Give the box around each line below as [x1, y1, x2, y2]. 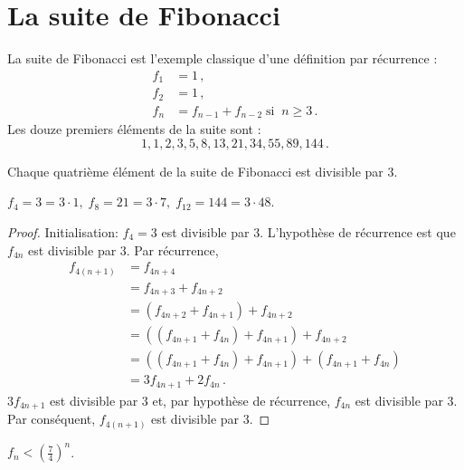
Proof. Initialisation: [7, 222, 118, 241]
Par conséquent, [7, 409, 96, 428]
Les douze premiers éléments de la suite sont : [7, 120, 261, 139]
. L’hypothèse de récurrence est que [260, 222, 456, 241]
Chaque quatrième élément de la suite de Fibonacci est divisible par [7, 161, 384, 180]
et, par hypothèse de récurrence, [152, 390, 331, 409]
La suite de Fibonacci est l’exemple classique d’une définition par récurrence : [7, 49, 438, 68]
